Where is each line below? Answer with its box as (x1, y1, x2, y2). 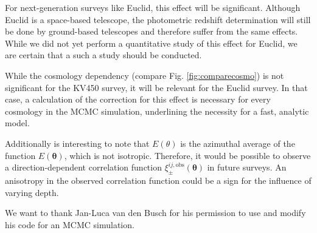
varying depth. (5, 186, 59, 198)
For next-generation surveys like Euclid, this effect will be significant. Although (5, 1, 301, 13)
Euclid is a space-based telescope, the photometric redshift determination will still (5, 13, 311, 25)
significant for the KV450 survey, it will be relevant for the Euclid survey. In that (5, 81, 308, 93)
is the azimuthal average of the (180, 137, 295, 149)
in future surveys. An (207, 161, 287, 174)
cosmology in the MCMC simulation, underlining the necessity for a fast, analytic (5, 104, 309, 117)
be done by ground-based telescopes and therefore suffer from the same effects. (5, 25, 298, 38)
